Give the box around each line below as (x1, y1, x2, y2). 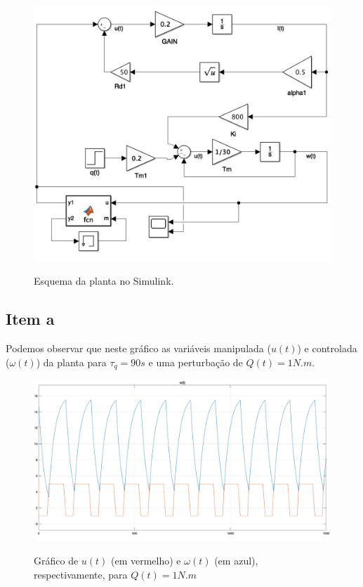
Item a (6, 308, 55, 330)
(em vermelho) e (111, 553, 181, 568)
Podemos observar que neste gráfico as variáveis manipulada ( (6, 340, 271, 355)
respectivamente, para (34, 567, 128, 581)
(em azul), (214, 553, 258, 568)
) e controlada (297, 340, 357, 355)
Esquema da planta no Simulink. (34, 273, 174, 288)
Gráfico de (34, 553, 79, 568)
